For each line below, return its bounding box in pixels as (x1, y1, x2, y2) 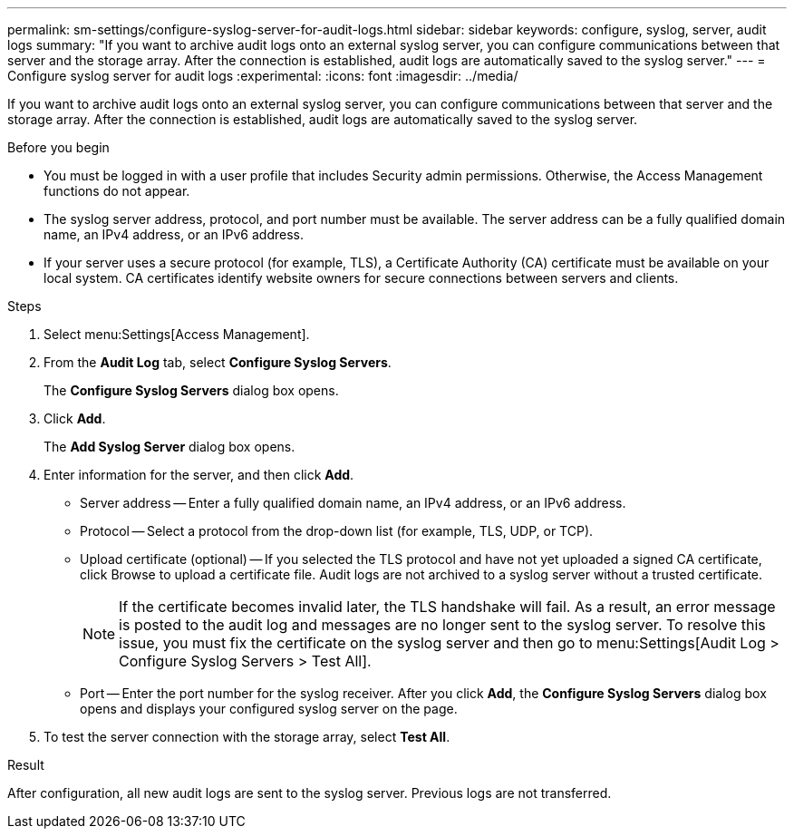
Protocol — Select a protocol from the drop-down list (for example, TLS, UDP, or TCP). (80, 523, 594, 539)
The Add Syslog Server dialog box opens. (44, 439, 295, 454)
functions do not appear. (44, 183, 190, 199)
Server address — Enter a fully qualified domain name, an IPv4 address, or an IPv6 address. (80, 495, 626, 510)
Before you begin (7, 140, 110, 155)
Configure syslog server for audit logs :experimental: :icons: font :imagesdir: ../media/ (7, 68, 518, 83)
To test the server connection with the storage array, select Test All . (44, 729, 450, 744)
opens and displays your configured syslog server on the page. (80, 701, 458, 716)
